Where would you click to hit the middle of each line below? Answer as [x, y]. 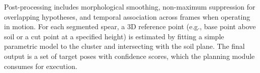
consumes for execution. [41, 66]
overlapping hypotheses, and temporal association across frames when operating [127, 16]
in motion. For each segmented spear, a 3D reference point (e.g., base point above [130, 26]
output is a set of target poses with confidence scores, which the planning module [129, 56]
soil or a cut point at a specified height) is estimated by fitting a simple [114, 36]
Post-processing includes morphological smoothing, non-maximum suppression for [130, 7]
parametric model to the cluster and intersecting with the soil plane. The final [124, 46]
